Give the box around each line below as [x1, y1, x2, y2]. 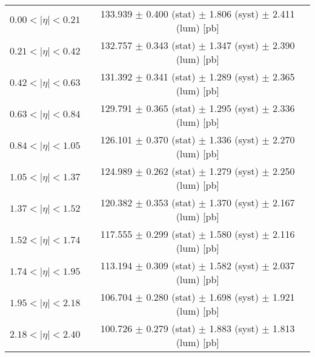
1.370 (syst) [209, 195, 259, 209]
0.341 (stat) [146, 70, 196, 84]
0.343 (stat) [146, 38, 196, 52]
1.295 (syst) [209, 101, 259, 115]
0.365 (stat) [146, 101, 196, 115]
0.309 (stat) [146, 258, 196, 272]
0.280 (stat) [146, 290, 196, 304]
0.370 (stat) [146, 133, 196, 146]
